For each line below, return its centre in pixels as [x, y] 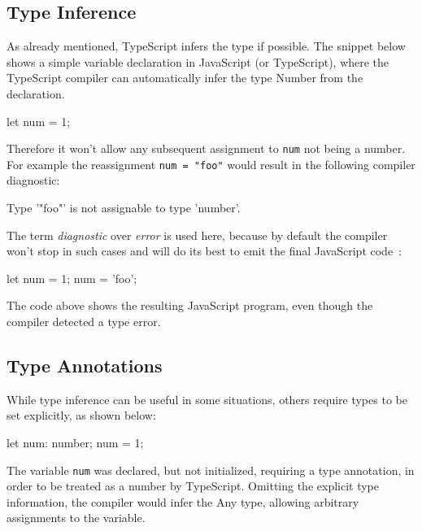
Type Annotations [85, 366]
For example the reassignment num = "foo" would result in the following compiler [211, 164]
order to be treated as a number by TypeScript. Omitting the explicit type [193, 486]
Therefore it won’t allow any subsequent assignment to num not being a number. [206, 148]
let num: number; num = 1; [75, 443]
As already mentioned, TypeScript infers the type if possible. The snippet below [206, 46]
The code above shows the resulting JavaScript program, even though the [190, 305]
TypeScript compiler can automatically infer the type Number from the [185, 78]
